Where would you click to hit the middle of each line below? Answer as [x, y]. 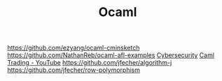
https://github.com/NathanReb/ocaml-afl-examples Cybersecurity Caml [111, 55]
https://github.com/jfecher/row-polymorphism [74, 70]
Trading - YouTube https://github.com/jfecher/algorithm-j [90, 63]
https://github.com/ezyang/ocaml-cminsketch [74, 48]
